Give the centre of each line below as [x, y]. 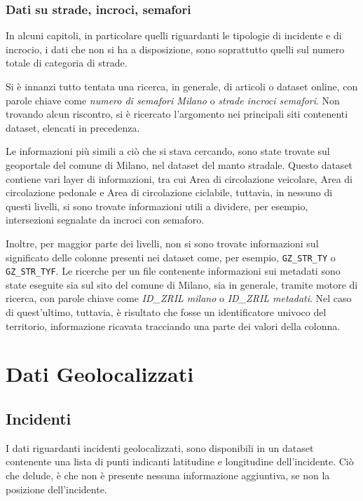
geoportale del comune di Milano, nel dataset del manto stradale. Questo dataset [179, 164]
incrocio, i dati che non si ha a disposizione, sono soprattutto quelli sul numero [175, 49]
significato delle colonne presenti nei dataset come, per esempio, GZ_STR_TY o [171, 257]
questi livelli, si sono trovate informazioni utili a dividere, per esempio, [157, 206]
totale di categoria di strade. [67, 63]
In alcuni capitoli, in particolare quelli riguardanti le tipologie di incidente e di [174, 35]
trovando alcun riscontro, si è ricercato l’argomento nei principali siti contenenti [177, 114]
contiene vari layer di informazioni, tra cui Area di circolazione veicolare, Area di [179, 178]
